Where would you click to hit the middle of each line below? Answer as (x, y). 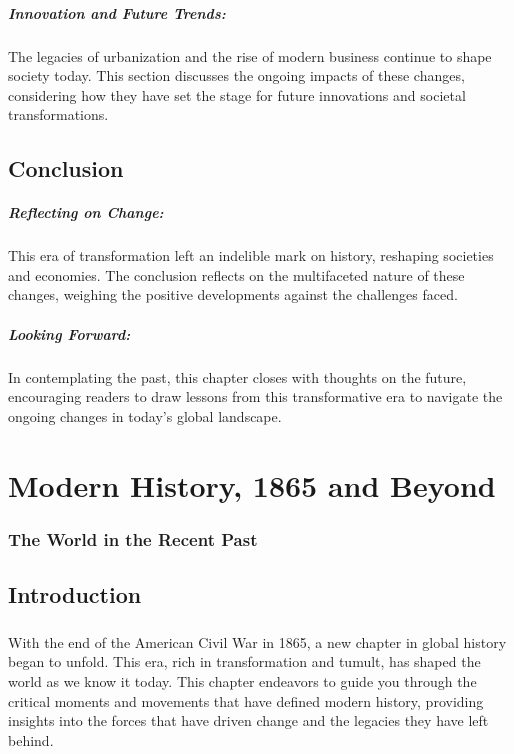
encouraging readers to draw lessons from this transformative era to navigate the (255, 396)
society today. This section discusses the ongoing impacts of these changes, (236, 75)
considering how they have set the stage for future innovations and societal (237, 94)
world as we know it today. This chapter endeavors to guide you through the (242, 680)
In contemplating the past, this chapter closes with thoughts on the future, (237, 376)
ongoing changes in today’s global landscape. (145, 415)
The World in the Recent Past (133, 538)
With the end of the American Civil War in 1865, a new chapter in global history (257, 641)
